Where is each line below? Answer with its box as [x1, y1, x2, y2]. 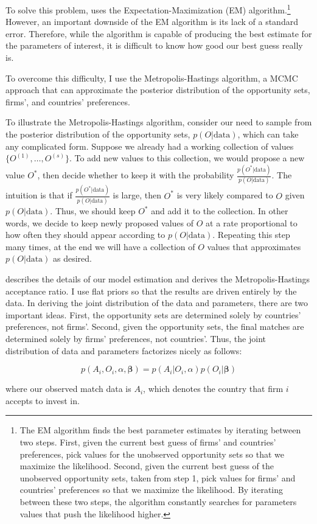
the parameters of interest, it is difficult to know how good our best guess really [5, 39, 303, 52]
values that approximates [207, 240, 301, 253]
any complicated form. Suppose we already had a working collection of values [5, 139, 294, 152]
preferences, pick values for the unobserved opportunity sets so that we [19, 447, 285, 460]
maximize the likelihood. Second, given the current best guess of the [19, 459, 274, 472]
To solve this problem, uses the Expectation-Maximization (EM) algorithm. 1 [5, 2, 291, 16]
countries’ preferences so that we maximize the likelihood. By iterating [19, 483, 284, 496]
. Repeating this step [212, 228, 290, 241]
